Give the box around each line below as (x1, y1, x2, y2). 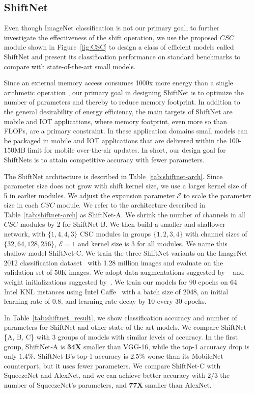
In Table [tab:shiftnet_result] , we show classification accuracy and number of (4, 312, 237, 322)
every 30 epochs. (157, 296, 207, 306)
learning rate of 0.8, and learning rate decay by (4, 296, 146, 306)
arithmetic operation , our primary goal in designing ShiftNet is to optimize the (4, 87, 244, 97)
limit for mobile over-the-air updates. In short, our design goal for (28, 145, 226, 155)
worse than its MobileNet (147, 351, 224, 361)
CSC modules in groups (80, 229, 151, 239)
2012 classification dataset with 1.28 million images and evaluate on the (4, 257, 223, 267)
